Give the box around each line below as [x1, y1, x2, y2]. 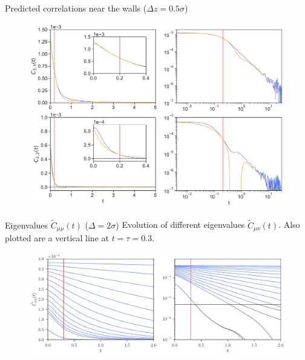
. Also [278, 218, 300, 231]
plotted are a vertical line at [5, 232, 109, 244]
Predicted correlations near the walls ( [5, 2, 147, 14]
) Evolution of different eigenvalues [116, 218, 245, 231]
